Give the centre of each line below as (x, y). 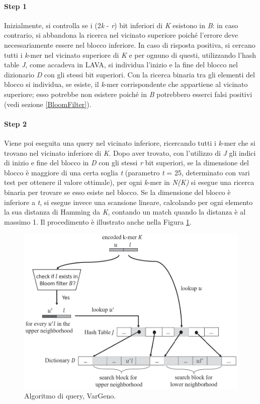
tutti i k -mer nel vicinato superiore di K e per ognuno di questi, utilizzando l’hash (130, 55)
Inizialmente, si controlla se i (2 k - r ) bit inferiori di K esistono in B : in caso (121, 25)
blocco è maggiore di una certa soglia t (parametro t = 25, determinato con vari (127, 172)
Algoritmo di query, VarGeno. (70, 396)
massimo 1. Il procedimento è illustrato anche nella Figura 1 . (98, 221)
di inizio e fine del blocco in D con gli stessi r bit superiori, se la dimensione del (126, 163)
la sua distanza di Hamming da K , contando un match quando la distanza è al (125, 212)
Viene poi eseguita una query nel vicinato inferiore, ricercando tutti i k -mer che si (130, 142)
